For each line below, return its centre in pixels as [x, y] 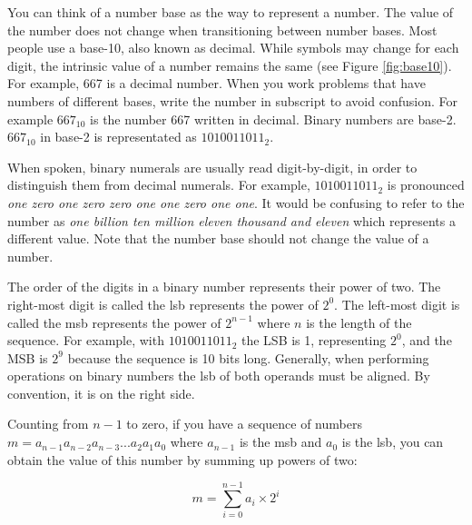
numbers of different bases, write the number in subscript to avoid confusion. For [232, 100]
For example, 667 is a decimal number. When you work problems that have [216, 83]
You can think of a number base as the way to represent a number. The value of [231, 12]
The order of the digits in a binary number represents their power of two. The [224, 287]
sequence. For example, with [86, 340]
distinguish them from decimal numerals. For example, [159, 185]
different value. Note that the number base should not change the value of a [218, 238]
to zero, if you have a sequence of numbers [244, 424]
